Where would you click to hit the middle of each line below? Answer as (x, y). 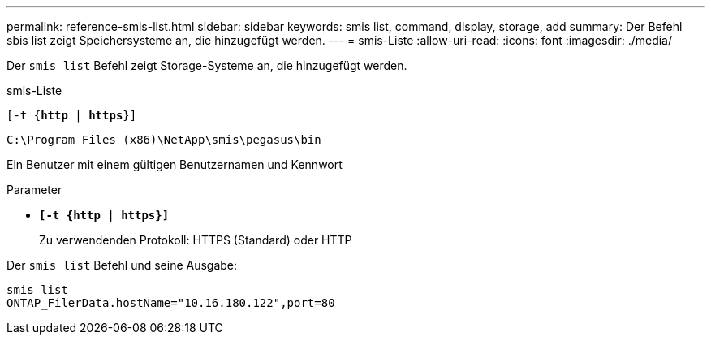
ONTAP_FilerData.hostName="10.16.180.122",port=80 (171, 303)
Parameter (34, 190)
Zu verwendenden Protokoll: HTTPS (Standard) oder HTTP (196, 240)
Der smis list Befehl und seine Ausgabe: (122, 265)
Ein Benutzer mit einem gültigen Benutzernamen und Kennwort (175, 164)
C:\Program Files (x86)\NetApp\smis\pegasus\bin (164, 140)
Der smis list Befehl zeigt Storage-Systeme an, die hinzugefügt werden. (207, 65)
